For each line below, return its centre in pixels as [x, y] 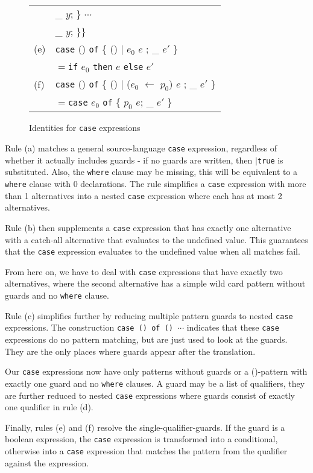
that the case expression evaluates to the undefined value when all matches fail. [153, 251]
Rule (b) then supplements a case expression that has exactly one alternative [148, 227]
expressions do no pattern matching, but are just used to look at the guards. [146, 339]
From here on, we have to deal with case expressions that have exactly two [144, 271]
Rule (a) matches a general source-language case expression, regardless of [141, 148]
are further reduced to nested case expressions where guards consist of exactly [150, 395]
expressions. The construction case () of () [89, 327]
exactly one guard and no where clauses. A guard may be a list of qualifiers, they [155, 383]
